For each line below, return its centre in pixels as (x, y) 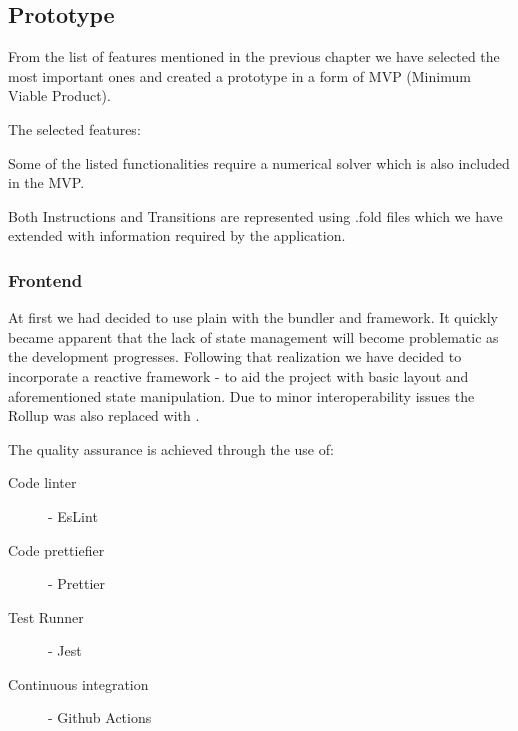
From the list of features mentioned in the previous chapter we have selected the (254, 56)
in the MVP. (46, 182)
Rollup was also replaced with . (104, 415)
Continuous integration (78, 683)
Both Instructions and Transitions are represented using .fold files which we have (255, 215)
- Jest (65, 650)
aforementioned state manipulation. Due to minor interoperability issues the (241, 395)
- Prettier (77, 583)
